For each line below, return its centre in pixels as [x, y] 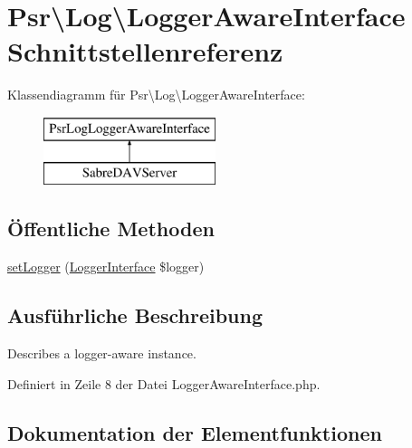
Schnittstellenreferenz [145, 51]
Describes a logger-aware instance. [102, 353]
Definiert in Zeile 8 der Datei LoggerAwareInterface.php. [164, 383]
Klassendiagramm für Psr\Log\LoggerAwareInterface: [156, 95]
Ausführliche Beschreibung [135, 315]
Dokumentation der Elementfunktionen [195, 432]
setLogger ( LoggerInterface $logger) [106, 267]
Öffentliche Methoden [111, 229]
